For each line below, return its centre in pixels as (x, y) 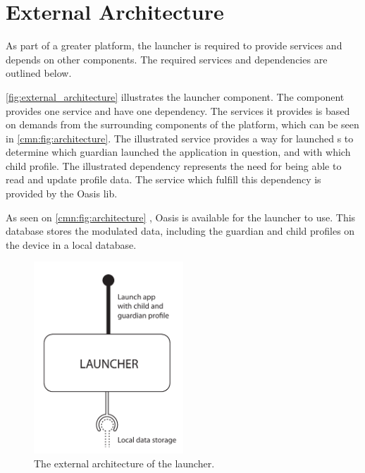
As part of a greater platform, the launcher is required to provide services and (174, 45)
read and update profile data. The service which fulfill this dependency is (163, 179)
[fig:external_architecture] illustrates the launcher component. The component (175, 96)
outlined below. (39, 73)
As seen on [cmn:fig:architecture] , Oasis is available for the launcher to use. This (181, 217)
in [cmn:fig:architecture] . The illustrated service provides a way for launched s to (180, 138)
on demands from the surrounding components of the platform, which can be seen (182, 124)
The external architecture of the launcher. (124, 463)
